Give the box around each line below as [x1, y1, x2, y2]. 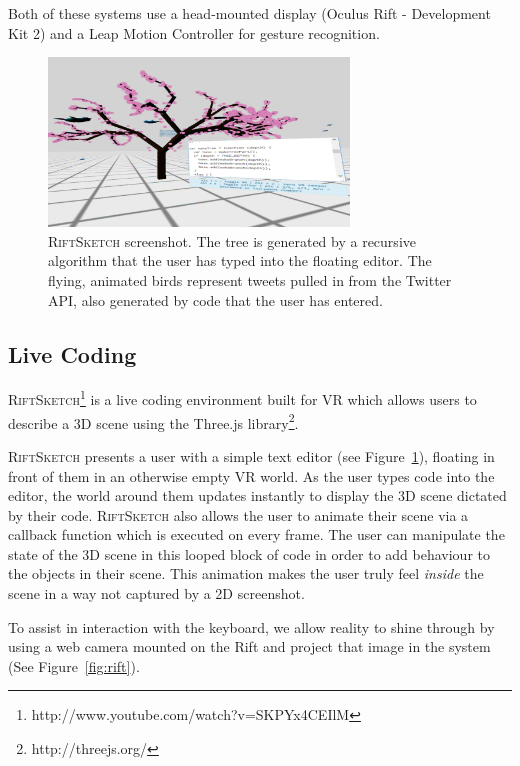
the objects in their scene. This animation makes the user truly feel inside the [8, 563, 484, 584]
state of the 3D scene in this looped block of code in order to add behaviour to [8, 543, 490, 564]
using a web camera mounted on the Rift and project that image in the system [8, 636, 491, 657]
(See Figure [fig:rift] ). [8, 655, 140, 676]
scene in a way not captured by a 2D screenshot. [8, 583, 305, 604]
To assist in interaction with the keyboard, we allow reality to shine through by [8, 616, 495, 637]
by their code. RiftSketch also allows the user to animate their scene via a [8, 504, 469, 525]
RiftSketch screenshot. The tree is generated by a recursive [48, 230, 416, 251]
